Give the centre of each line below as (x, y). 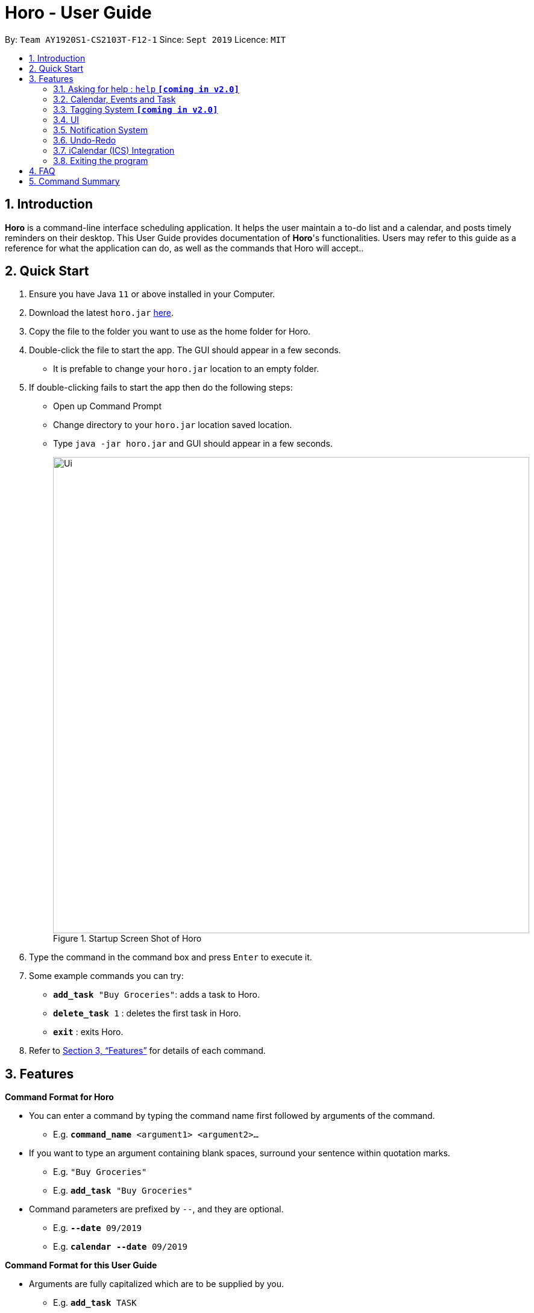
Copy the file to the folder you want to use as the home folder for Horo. (170, 332)
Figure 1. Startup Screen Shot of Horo (127, 939)
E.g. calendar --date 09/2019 (120, 1247)
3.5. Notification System (101, 130)
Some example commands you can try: (106, 976)
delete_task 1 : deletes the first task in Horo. (147, 1013)
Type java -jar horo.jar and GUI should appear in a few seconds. (193, 444)
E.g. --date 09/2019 (98, 1228)
